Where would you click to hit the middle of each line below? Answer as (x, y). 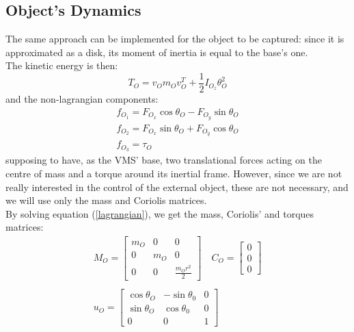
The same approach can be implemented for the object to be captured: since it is (175, 39)
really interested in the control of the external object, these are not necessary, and (177, 187)
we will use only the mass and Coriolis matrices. (106, 200)
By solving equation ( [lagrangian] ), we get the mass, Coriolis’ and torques (160, 213)
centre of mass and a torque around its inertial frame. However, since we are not (174, 173)
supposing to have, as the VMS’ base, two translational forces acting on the (164, 160)
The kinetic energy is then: (62, 65)
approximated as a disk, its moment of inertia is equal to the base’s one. (157, 52)
